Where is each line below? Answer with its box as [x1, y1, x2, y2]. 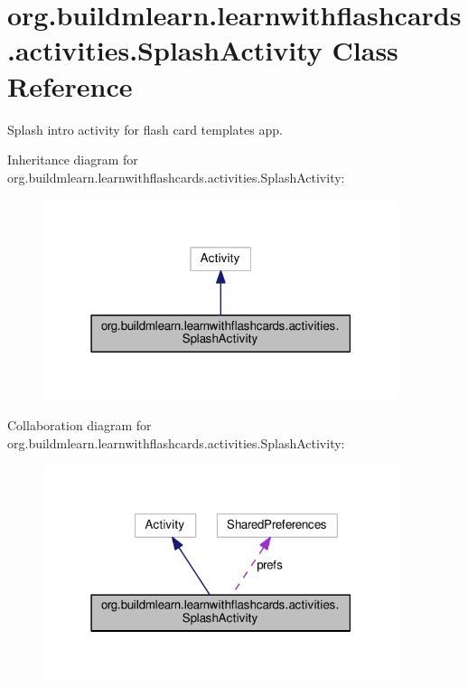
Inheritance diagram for [7, 150, 138, 169]
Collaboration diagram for [7, 416, 152, 435]
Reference [7, 67, 133, 104]
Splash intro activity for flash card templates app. [7, 119, 283, 138]
